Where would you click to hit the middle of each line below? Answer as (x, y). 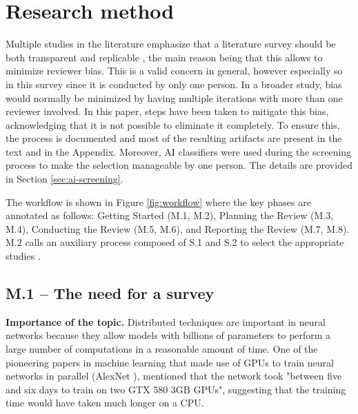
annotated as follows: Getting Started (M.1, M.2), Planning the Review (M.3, (170, 215)
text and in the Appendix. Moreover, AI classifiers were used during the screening (179, 151)
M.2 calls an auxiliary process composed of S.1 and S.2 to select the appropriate (175, 242)
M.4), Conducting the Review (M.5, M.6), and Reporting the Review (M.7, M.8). (178, 228)
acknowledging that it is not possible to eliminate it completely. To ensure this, (173, 124)
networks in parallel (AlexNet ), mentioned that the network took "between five (174, 376)
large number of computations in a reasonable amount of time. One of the (162, 349)
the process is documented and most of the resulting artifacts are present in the (174, 138)
